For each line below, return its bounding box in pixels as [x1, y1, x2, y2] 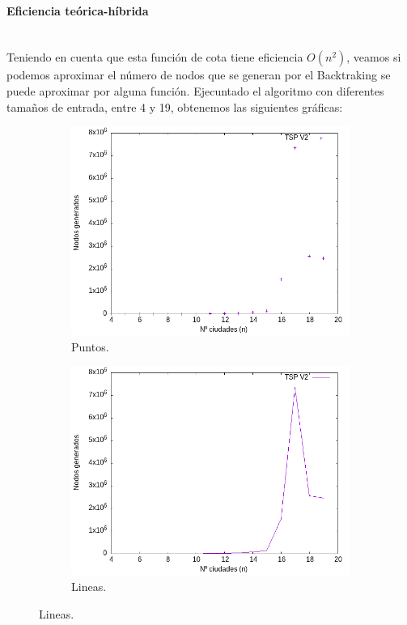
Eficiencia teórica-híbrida [6, 2, 149, 19]
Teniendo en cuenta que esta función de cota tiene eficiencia [6, 49, 303, 66]
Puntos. [71, 338, 109, 355]
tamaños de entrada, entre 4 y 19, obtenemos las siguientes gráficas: [6, 98, 343, 115]
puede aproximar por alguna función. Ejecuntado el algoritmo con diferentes [6, 82, 384, 99]
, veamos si [346, 49, 401, 66]
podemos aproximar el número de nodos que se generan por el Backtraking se [6, 66, 391, 83]
